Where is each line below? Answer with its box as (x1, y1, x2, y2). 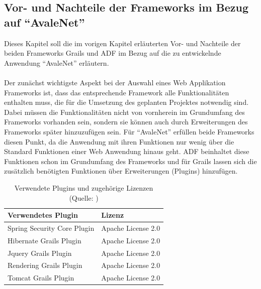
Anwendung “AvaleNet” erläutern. (4, 57, 109, 68)
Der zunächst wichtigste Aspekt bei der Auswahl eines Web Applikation (4, 77, 226, 87)
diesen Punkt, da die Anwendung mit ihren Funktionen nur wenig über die (4, 136, 234, 147)
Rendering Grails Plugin (8, 260, 82, 270)
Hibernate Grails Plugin (8, 235, 81, 245)
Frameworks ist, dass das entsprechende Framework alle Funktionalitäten (4, 87, 229, 97)
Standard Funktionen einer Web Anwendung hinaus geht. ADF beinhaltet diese (4, 146, 249, 157)
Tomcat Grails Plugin (8, 272, 74, 283)
